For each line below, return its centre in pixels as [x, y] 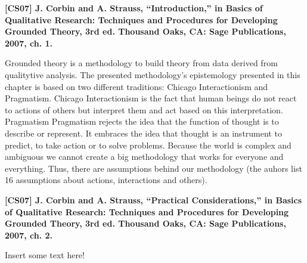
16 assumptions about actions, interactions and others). [106, 180]
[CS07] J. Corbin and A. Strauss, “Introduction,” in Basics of [134, 8]
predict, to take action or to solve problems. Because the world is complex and [148, 145]
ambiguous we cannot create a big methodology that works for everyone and [144, 157]
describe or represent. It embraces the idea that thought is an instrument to [143, 133]
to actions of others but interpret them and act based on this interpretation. [144, 109]
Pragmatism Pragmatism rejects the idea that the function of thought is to [142, 121]
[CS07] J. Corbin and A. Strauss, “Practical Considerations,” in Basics [153, 199]
